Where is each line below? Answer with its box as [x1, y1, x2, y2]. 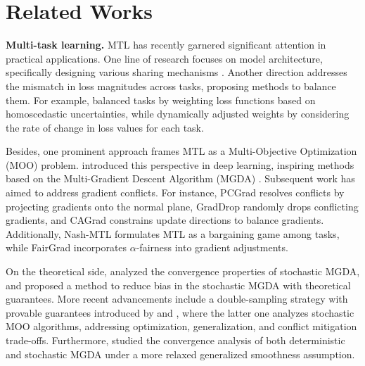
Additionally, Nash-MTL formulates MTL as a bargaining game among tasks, [6, 226, 340, 241]
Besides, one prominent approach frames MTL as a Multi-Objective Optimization [6, 144, 357, 158]
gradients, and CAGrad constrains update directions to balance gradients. [6, 213, 324, 227]
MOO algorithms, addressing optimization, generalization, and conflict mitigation [6, 319, 357, 334]
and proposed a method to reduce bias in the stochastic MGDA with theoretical [6, 277, 351, 292]
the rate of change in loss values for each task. [6, 120, 204, 134]
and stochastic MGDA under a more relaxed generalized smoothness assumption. [6, 346, 355, 361]
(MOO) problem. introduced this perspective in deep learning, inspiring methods [6, 157, 354, 172]
